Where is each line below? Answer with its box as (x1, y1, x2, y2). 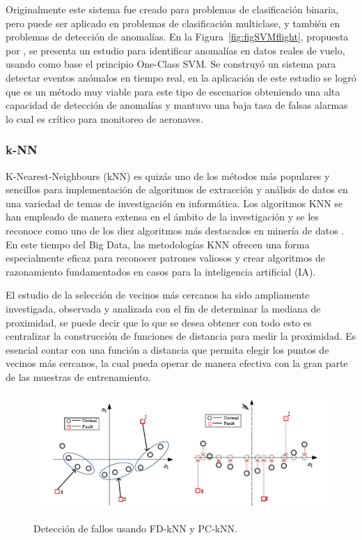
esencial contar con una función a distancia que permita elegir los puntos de (6, 342, 329, 357)
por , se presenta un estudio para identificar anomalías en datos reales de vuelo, (6, 43, 345, 57)
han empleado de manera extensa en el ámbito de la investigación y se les (6, 209, 319, 224)
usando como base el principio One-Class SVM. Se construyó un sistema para (6, 57, 336, 71)
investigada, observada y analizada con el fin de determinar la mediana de (6, 301, 321, 315)
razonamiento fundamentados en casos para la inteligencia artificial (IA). (6, 264, 316, 278)
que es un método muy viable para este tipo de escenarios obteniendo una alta (6, 84, 340, 98)
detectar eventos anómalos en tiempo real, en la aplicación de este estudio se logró (6, 70, 356, 84)
